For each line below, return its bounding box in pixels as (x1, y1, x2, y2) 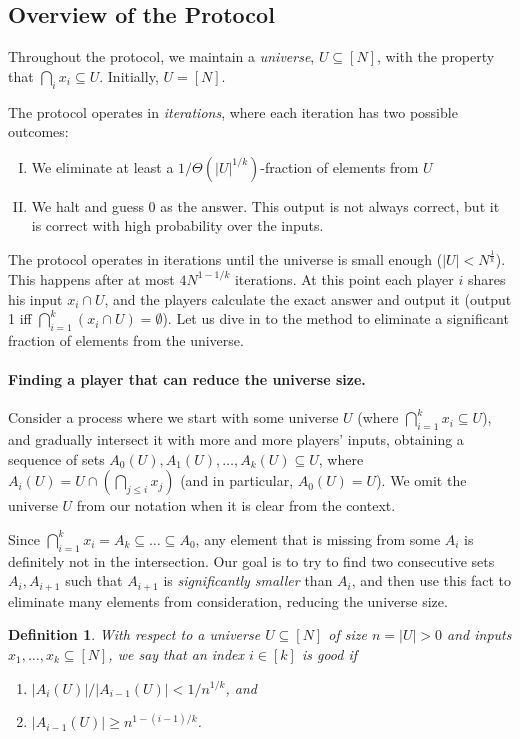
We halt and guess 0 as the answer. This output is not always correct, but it (31, 195, 500, 216)
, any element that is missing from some (195, 528, 441, 549)
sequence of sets (8, 448, 105, 469)
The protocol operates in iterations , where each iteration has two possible (8, 101, 458, 122)
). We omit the (376, 470, 467, 491)
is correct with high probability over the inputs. (31, 215, 324, 236)
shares (467, 268, 506, 289)
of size (328, 624, 367, 645)
